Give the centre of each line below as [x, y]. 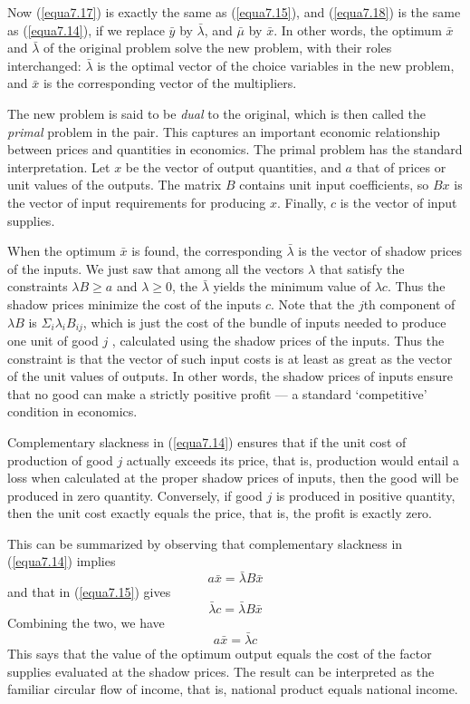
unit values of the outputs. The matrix [115, 185]
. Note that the [313, 303]
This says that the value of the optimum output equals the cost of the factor [220, 653]
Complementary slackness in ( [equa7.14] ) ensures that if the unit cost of [207, 441]
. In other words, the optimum [358, 29]
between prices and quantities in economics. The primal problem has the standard [235, 149]
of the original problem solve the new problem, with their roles [218, 48]
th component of [409, 303]
